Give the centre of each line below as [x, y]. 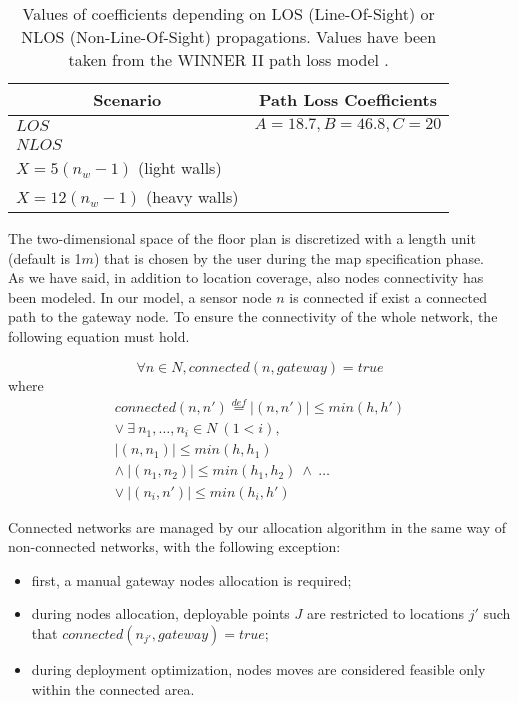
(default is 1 [45, 257]
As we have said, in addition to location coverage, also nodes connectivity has [246, 277]
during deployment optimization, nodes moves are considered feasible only [258, 668]
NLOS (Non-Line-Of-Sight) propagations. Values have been [229, 36]
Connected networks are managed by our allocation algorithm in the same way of [257, 526]
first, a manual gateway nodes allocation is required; [191, 579]
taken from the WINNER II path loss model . [228, 59]
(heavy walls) [192, 196]
